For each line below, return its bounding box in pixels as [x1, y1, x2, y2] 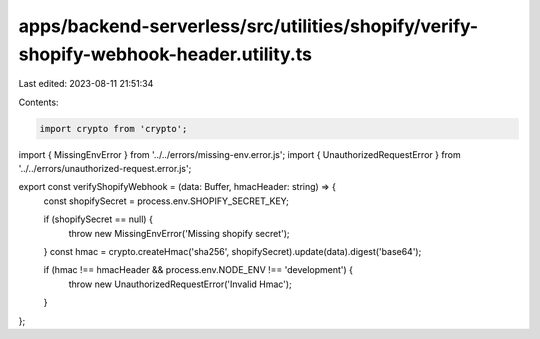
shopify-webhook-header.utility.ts [18, 43, 312, 65]
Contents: [18, 96, 59, 108]
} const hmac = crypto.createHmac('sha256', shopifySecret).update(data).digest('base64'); [43, 246, 422, 258]
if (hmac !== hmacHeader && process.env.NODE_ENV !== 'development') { [43, 264, 354, 276]
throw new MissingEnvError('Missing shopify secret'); [68, 227, 290, 239]
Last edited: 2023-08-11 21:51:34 [18, 78, 154, 90]
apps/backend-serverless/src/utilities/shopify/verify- [18, 15, 479, 37]
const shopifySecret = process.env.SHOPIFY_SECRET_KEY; [43, 195, 289, 207]
